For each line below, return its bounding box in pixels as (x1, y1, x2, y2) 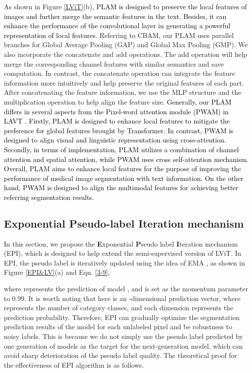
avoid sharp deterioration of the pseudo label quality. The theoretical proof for (4, 350, 237, 360)
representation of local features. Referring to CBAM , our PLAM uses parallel (4, 30, 234, 40)
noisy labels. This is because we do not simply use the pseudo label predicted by (4, 331, 243, 341)
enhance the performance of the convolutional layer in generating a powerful (4, 20, 231, 31)
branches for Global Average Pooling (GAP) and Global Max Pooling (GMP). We (4, 39, 248, 50)
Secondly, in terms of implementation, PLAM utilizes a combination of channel (4, 144, 239, 154)
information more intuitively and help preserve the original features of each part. (4, 77, 244, 88)
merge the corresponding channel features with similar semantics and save (4, 58, 224, 69)
